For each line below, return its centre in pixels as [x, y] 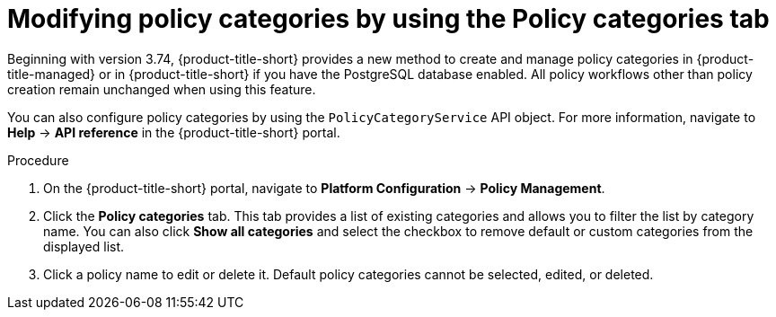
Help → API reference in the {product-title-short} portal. [174, 132]
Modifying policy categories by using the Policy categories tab [388, 19]
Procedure [38, 160]
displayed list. [84, 246]
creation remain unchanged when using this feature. [162, 89]
